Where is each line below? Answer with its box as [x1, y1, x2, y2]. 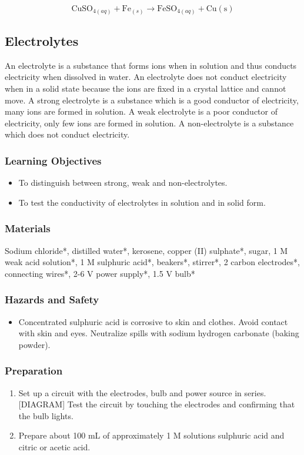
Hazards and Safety [5, 292, 99, 307]
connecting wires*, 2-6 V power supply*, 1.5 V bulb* [5, 267, 195, 279]
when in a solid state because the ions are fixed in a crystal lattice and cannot [5, 82, 286, 94]
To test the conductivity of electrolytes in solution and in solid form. [18, 196, 266, 208]
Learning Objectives [5, 153, 102, 168]
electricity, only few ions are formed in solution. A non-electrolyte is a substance [5, 116, 294, 129]
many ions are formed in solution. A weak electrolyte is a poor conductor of [5, 105, 278, 118]
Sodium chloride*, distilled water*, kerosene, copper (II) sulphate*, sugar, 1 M [5, 244, 288, 256]
